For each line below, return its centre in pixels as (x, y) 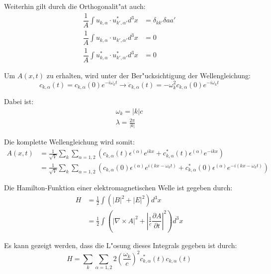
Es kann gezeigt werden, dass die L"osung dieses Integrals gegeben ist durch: (121, 245)
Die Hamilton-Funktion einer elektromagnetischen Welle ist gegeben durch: (118, 187)
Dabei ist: (19, 101)
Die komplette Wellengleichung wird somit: (69, 142)
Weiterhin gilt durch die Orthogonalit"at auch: (75, 6)
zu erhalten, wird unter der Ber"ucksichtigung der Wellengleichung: (148, 75)
